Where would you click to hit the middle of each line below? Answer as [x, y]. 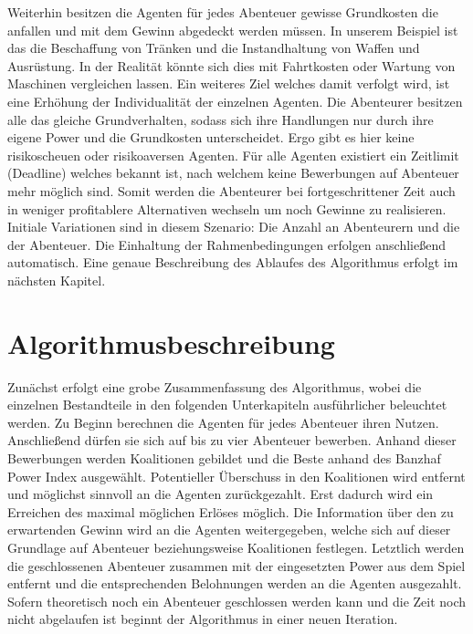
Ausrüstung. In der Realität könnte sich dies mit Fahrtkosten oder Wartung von [231, 65]
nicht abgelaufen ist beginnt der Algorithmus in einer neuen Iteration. [203, 619]
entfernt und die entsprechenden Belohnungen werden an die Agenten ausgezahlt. [235, 583]
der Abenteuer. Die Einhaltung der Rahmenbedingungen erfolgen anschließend [226, 244]
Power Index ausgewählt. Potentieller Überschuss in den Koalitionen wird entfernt [236, 476]
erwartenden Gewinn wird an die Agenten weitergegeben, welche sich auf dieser [229, 530]
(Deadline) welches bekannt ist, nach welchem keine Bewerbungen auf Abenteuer [233, 173]
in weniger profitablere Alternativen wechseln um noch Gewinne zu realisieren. [227, 208]
